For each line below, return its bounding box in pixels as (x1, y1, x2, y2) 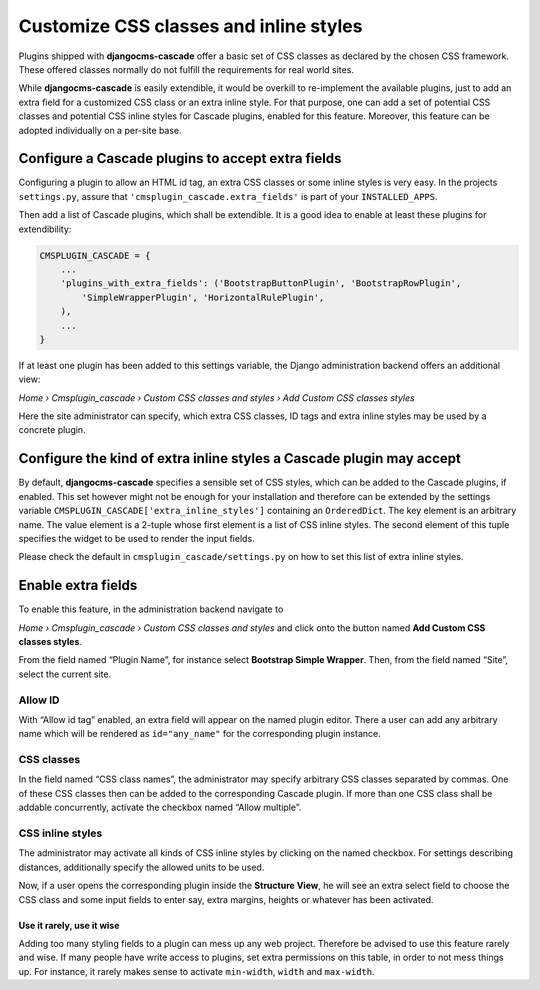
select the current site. (18, 668, 112, 680)
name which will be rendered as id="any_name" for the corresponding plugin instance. (18, 728, 381, 740)
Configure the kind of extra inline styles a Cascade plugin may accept (18, 450, 462, 467)
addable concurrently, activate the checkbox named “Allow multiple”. (18, 801, 302, 814)
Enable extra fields (18, 577, 138, 594)
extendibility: (18, 223, 72, 235)
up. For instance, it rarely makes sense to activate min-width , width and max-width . (18, 965, 375, 977)
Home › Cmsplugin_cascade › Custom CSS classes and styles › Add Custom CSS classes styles (18, 391, 415, 404)
